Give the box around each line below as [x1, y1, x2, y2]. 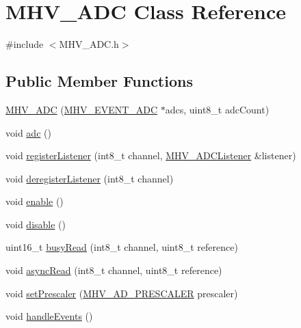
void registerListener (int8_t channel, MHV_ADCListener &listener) [5, 148, 296, 163]
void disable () [5, 217, 66, 231]
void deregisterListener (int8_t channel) [5, 171, 174, 185]
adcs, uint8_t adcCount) [165, 102, 270, 116]
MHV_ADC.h [59, 37, 119, 51]
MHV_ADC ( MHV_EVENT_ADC [5, 102, 158, 116]
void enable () [5, 194, 64, 208]
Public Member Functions [5, 70, 193, 92]
